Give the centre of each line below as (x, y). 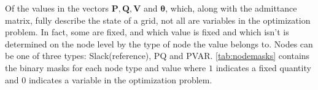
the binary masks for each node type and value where (106, 67)
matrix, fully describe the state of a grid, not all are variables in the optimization (158, 20)
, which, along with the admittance (231, 8)
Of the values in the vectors (57, 8)
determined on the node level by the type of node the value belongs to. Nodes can (159, 43)
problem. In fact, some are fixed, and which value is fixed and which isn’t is (147, 32)
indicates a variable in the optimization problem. (120, 79)
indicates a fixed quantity (263, 67)
